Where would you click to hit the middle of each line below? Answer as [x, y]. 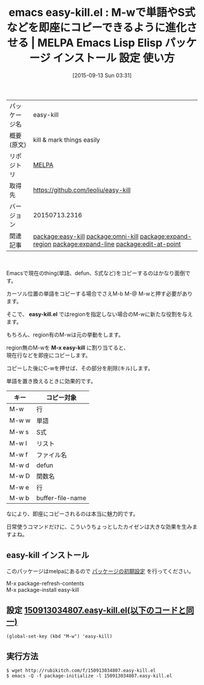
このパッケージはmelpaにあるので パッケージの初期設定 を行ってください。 [100, 571]
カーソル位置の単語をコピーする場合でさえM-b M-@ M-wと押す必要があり [100, 293]
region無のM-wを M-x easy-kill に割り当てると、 [68, 347]
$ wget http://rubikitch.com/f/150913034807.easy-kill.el [81, 671]
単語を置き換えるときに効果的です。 [51, 381]
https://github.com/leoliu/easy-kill [82, 190]
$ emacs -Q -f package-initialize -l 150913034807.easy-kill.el [89, 676]
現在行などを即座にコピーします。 [49, 355]
